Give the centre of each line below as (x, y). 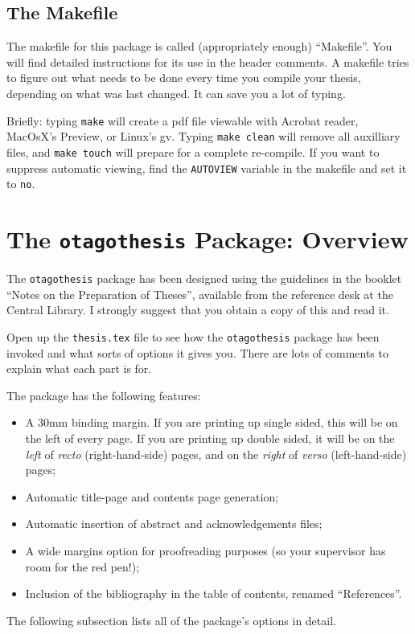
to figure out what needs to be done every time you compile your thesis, (184, 78)
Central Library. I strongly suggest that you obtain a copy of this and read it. (198, 310)
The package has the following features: (104, 395)
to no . (21, 184)
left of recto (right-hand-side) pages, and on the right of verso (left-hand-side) (216, 454)
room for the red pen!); (82, 566)
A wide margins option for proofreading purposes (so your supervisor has (205, 550)
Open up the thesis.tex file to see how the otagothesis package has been (193, 336)
